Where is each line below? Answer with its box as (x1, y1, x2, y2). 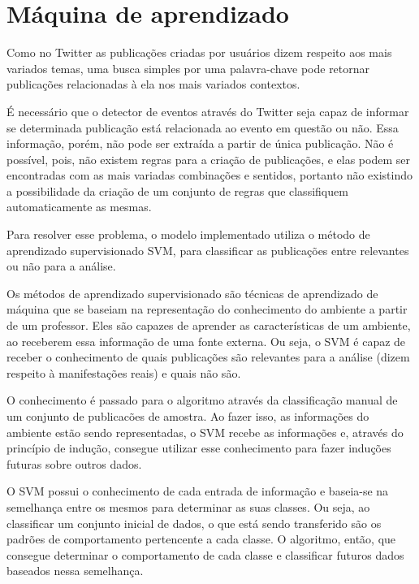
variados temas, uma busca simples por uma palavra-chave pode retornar (6, 59, 370, 76)
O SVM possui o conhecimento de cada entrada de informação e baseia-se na (6, 482, 389, 500)
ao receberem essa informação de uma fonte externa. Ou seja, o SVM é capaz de (6, 332, 406, 349)
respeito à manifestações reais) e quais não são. (6, 364, 241, 381)
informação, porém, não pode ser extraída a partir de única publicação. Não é (6, 135, 394, 152)
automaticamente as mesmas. (6, 198, 152, 215)
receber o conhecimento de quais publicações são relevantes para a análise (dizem (6, 348, 410, 366)
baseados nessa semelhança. (6, 562, 144, 579)
